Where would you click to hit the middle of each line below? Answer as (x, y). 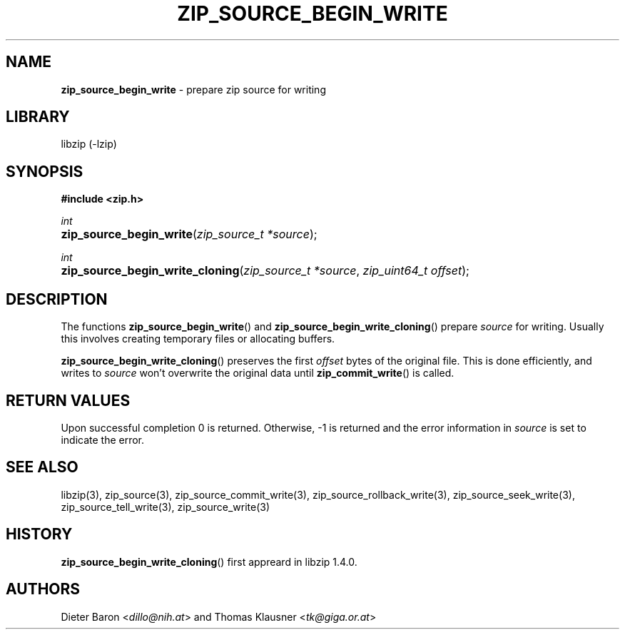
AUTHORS (43, 589)
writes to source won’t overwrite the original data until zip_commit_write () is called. (258, 373)
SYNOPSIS (45, 171)
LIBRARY (38, 117)
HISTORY (39, 534)
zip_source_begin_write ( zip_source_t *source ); (189, 234)
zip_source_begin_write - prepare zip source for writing (193, 89)
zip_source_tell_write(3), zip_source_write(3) (166, 507)
